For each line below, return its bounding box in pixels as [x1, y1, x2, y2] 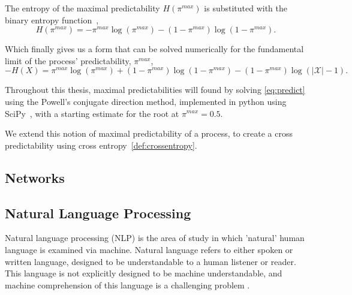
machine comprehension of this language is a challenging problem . [5, 278, 250, 291]
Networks [5, 168, 65, 186]
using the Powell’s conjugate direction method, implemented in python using [5, 95, 287, 107]
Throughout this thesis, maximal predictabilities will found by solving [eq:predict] [5, 83, 305, 96]
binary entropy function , [5, 13, 99, 26]
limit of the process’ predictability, [5, 54, 131, 67]
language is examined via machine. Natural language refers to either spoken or [5, 243, 293, 255]
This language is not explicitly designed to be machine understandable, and [5, 267, 282, 279]
